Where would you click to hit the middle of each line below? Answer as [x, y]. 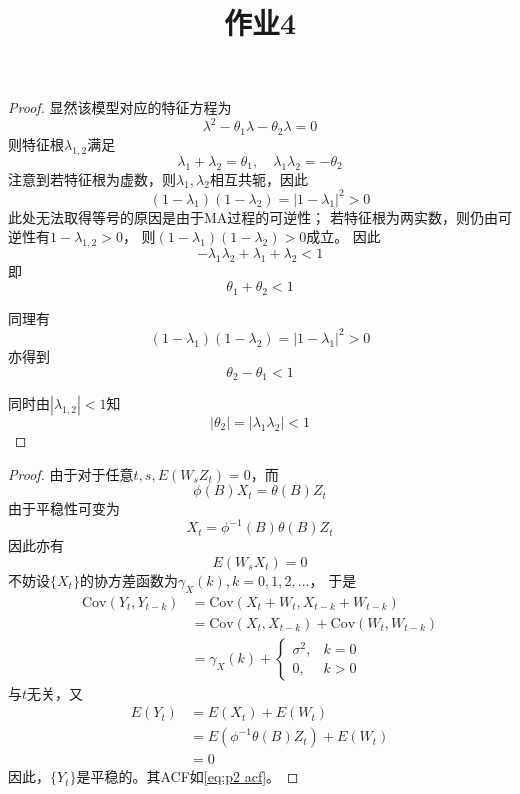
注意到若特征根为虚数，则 [92, 178]
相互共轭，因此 [258, 178]
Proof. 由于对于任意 [71, 473]
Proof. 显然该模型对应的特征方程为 [120, 107]
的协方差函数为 [128, 579]
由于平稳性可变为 [64, 508]
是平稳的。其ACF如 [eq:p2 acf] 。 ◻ [187, 776]
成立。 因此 [343, 236]
